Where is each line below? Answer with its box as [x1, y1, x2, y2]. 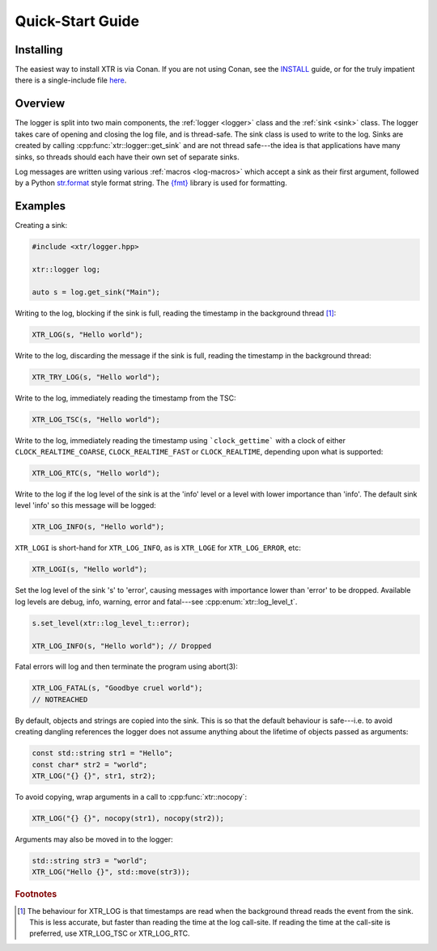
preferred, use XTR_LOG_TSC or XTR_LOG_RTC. [29, 928, 190, 938]
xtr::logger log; [32, 264, 101, 274]
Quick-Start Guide [15, 12, 140, 30]
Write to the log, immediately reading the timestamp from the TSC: [15, 393, 236, 403]
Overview [15, 97, 66, 111]
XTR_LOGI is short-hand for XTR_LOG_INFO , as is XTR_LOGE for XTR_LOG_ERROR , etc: [15, 543, 301, 553]
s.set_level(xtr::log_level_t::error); [32, 619, 190, 628]
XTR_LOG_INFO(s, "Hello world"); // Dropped [32, 641, 212, 650]
